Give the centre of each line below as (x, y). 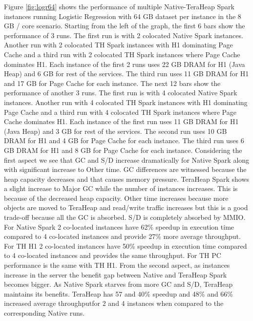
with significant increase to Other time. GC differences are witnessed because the (125, 169)
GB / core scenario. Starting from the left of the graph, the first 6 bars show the (125, 26)
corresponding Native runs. (44, 313)
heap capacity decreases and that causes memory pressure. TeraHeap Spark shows (127, 179)
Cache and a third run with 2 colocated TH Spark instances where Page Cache (122, 54)
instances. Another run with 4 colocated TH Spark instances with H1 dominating (126, 102)
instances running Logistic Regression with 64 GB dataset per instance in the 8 (123, 16)
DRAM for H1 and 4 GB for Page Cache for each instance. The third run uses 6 (124, 140)
